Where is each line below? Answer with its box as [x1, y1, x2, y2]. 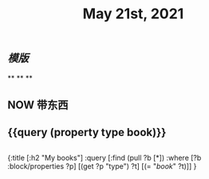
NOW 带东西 [7, 99, 69, 111]
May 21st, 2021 [82, 5, 184, 23]
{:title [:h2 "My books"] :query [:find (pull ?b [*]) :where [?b [7, 153, 202, 162]
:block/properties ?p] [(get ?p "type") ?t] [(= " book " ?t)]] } [7, 161, 197, 171]
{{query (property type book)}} [7, 126, 167, 139]
